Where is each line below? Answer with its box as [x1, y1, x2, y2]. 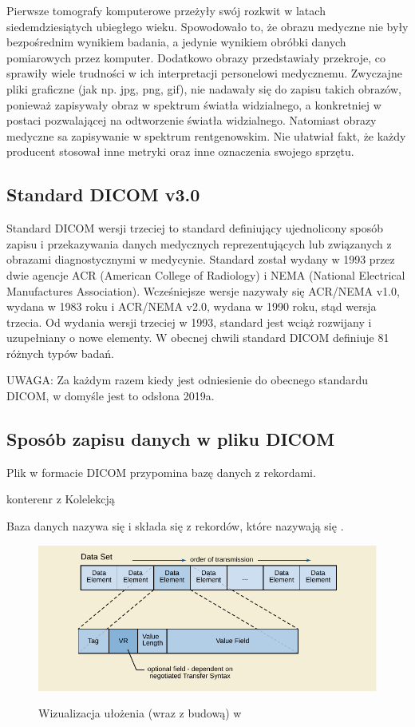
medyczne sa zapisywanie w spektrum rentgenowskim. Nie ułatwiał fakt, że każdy [6, 127, 406, 144]
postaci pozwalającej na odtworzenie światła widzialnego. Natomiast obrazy [6, 112, 377, 129]
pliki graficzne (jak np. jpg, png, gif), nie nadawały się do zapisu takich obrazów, [6, 80, 401, 97]
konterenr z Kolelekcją [6, 491, 115, 507]
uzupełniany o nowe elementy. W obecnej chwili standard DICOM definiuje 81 [6, 329, 389, 346]
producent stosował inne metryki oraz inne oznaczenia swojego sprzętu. [6, 143, 354, 160]
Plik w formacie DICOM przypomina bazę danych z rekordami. [6, 463, 316, 480]
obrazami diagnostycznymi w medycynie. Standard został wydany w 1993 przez [6, 251, 395, 268]
